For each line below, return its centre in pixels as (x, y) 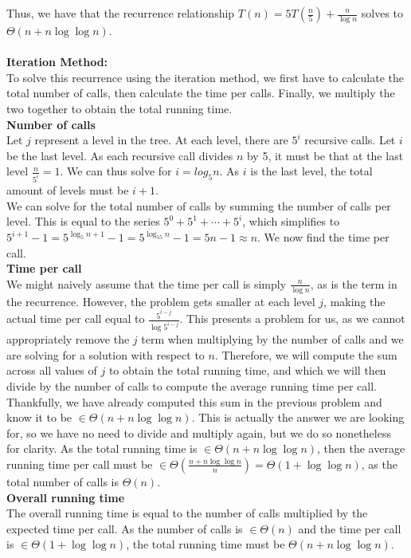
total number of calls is (63, 481)
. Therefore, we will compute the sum (306, 354)
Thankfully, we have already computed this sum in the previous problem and (194, 401)
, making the (354, 301)
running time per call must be (80, 464)
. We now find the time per (323, 237)
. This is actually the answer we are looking (298, 417)
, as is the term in (354, 283)
